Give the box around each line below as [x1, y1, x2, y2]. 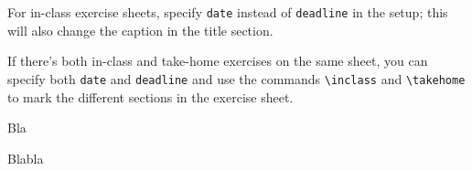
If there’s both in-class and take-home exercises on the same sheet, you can [7, 51, 428, 70]
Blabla [7, 148, 44, 167]
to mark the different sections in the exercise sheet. [7, 87, 294, 106]
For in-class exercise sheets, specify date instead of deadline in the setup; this [7, 3, 448, 21]
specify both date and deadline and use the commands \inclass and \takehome [7, 69, 466, 88]
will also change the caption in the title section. [7, 20, 274, 39]
